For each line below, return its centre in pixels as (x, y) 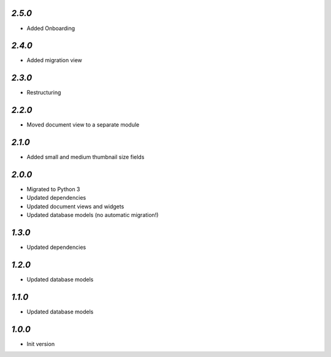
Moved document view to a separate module (83, 125)
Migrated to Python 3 (53, 189)
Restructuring (44, 93)
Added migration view (55, 60)
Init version (41, 343)
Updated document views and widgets (75, 206)
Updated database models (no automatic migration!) (93, 215)
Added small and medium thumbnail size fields (86, 157)
